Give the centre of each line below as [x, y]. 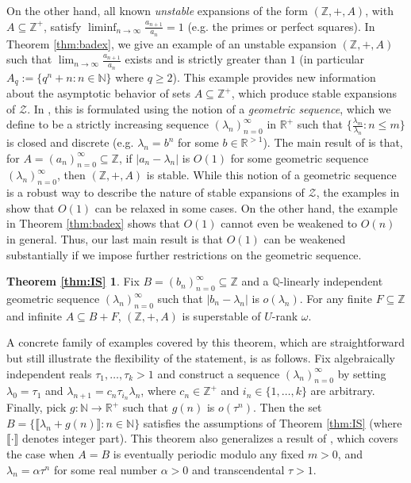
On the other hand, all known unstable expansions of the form [157, 10]
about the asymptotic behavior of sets [99, 93]
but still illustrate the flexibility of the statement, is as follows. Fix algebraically [201, 358]
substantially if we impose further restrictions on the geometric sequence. [184, 254]
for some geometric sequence [300, 157]
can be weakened [305, 239]
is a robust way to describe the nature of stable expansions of [156, 192]
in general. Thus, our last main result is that [115, 239]
